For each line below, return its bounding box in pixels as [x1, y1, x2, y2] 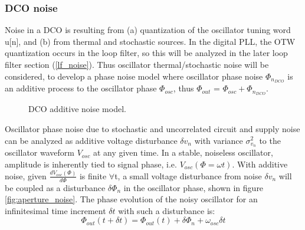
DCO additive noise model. [28, 103, 126, 115]
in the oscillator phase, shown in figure [123, 181, 264, 193]
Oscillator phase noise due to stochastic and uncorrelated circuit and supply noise [5, 122, 300, 134]
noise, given [5, 169, 47, 182]
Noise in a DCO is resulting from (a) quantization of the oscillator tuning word [5, 24, 291, 36]
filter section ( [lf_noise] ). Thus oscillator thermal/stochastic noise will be [5, 58, 269, 70]
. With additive [232, 157, 288, 170]
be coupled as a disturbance [5, 181, 106, 193]
